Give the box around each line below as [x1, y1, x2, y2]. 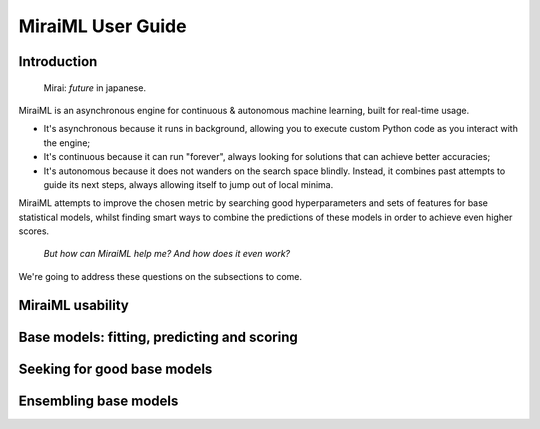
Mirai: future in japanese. [43, 81, 147, 94]
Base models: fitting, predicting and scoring [18, 328, 299, 345]
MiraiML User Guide [18, 15, 187, 37]
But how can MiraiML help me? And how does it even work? [43, 248, 291, 260]
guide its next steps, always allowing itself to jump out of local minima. [43, 178, 334, 190]
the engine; [43, 136, 91, 149]
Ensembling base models [18, 392, 179, 409]
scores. [18, 225, 50, 237]
